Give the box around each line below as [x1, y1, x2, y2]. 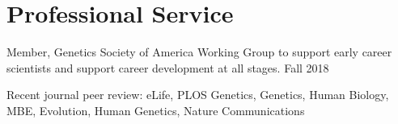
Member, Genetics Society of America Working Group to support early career [6, 43, 392, 60]
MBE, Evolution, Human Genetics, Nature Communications [6, 101, 305, 118]
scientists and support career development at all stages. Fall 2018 [6, 59, 329, 76]
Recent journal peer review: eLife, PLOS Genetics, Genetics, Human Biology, [6, 86, 389, 103]
